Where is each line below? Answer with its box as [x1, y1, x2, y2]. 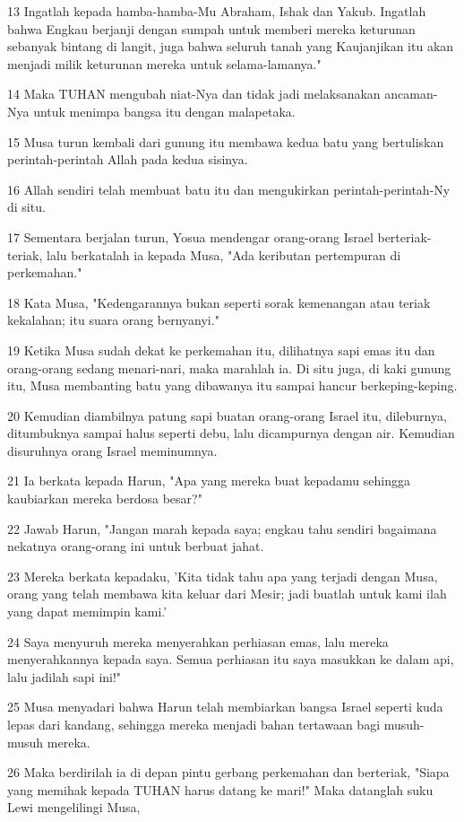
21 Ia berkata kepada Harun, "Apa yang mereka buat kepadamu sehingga [7, 471, 410, 490]
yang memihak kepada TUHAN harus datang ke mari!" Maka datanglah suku [7, 780, 434, 799]
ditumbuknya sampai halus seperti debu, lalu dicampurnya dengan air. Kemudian [7, 424, 455, 442]
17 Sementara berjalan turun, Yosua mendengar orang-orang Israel [7, 227, 374, 246]
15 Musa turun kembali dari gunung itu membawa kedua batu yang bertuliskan [7, 132, 444, 151]
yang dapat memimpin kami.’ [7, 602, 168, 621]
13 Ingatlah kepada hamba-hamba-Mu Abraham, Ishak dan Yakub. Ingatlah [7, 2, 426, 20]
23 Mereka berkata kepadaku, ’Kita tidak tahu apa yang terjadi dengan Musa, [7, 566, 438, 585]
